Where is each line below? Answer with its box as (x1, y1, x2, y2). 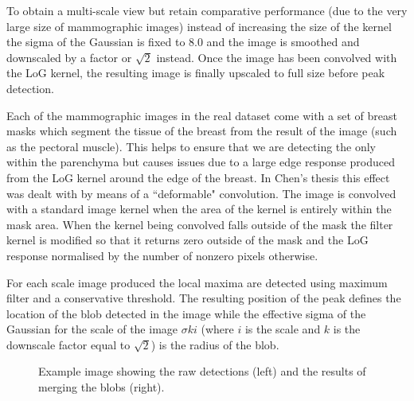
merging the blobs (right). (38, 379, 165, 395)
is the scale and (244, 321, 321, 337)
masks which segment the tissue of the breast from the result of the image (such (6, 123, 397, 139)
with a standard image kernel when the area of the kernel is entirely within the (6, 200, 392, 217)
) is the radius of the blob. (150, 336, 279, 352)
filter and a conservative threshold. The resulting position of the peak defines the (6, 290, 401, 306)
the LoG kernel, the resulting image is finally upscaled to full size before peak (6, 64, 385, 81)
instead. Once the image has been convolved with (156, 49, 397, 65)
